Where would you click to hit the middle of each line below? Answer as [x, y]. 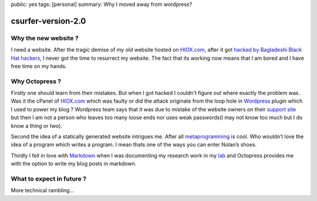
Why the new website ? [45, 38]
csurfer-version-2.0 [48, 21]
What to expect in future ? [49, 179]
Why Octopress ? [36, 81]
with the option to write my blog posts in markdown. [74, 163]
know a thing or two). [37, 125]
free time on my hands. [39, 66]
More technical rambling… [43, 190]
